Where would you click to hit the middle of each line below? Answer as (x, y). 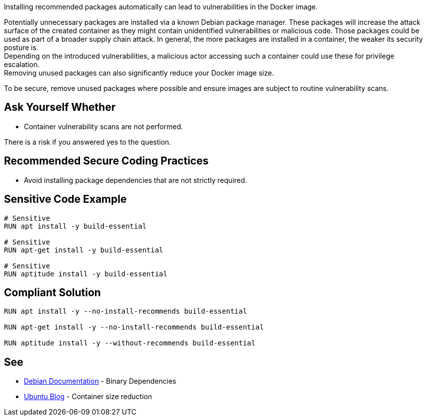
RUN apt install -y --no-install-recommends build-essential (126, 311)
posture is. (21, 47)
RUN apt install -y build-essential (75, 226)
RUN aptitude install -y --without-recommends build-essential (130, 343)
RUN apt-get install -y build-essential (84, 250)
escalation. (22, 64)
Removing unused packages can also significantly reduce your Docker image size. (139, 73)
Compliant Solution (52, 292)
